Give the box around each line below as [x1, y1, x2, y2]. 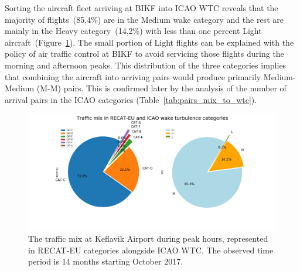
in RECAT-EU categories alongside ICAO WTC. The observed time [28, 243, 274, 256]
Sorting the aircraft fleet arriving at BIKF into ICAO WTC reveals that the [5, 2, 278, 13]
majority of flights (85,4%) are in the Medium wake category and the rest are [5, 13, 284, 25]
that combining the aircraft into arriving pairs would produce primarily [5, 70, 261, 83]
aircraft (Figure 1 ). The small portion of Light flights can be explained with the [5, 36, 294, 48]
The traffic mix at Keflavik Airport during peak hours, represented [28, 232, 268, 245]
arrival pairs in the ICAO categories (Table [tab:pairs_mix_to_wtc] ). [5, 93, 257, 105]
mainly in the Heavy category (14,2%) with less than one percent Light [5, 25, 262, 37]
